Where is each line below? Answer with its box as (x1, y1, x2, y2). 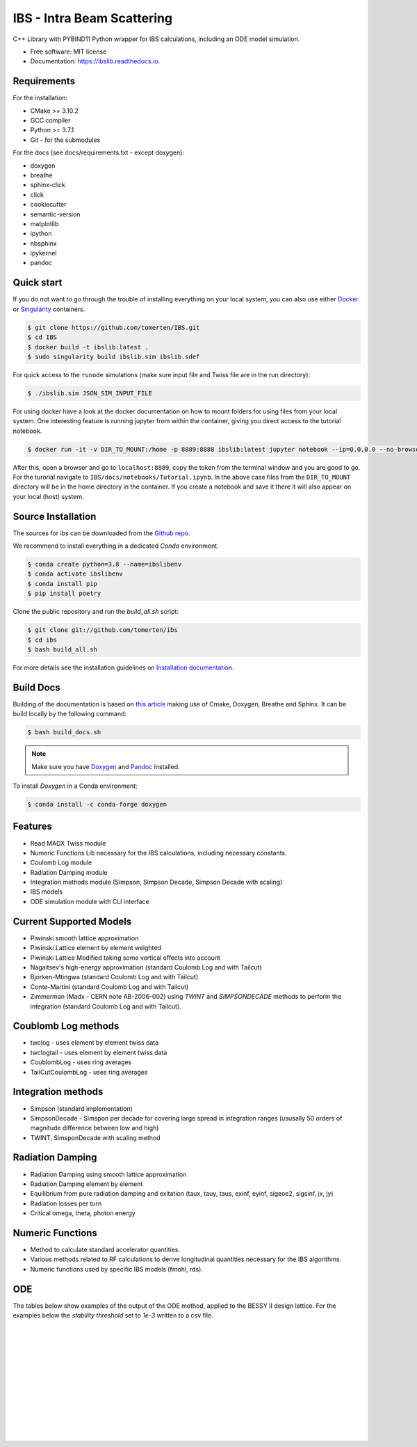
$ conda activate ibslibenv (27, 570, 123, 578)
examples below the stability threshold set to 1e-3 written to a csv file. (13, 1311, 213, 1320)
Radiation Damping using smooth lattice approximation (30, 1170, 187, 1178)
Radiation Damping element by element (30, 1180, 143, 1188)
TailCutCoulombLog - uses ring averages (30, 1068, 148, 1076)
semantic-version (30, 209, 81, 219)
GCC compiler (30, 116, 71, 125)
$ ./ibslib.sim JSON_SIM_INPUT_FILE (27, 389, 153, 397)
